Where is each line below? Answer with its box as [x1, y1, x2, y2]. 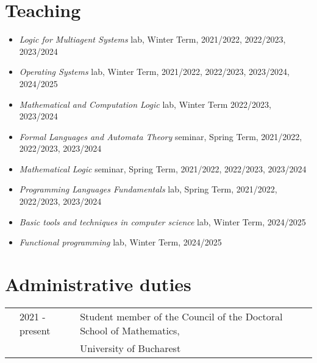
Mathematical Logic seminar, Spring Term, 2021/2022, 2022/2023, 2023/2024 [19, 162, 307, 175]
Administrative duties [5, 272, 191, 297]
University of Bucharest [80, 340, 181, 355]
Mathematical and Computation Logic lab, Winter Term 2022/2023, [19, 97, 271, 110]
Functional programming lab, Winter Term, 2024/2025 [19, 236, 222, 248]
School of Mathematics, [80, 323, 180, 337]
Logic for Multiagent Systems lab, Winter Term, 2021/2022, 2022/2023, [19, 33, 286, 46]
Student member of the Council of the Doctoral [80, 309, 283, 323]
